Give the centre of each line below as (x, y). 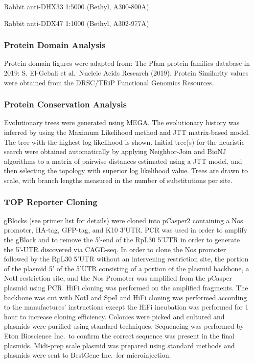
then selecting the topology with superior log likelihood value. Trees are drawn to (126, 170)
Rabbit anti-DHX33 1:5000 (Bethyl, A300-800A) (77, 6)
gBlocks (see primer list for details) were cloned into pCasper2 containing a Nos (124, 220)
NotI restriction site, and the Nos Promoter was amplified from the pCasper (118, 278)
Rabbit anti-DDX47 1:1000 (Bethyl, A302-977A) (77, 23)
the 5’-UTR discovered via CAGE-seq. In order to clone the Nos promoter (115, 249)
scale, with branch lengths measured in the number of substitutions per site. (118, 180)
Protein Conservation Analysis (65, 104)
